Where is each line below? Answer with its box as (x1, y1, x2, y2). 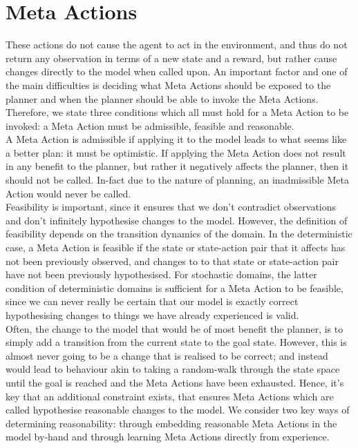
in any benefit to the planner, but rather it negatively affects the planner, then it (6, 159, 349, 173)
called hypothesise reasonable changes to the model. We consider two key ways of (6, 402, 350, 417)
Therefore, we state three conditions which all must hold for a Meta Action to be (6, 105, 349, 119)
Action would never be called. (6, 186, 131, 200)
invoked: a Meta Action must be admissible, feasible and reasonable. (6, 118, 294, 133)
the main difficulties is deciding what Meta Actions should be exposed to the (6, 77, 331, 92)
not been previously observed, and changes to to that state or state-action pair (6, 253, 339, 268)
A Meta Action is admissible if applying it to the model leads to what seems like (6, 132, 347, 146)
